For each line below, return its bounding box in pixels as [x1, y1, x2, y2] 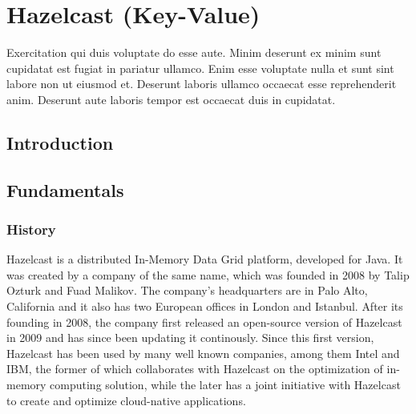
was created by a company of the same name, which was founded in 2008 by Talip [6, 266, 410, 283]
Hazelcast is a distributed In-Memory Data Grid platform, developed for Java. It [6, 251, 403, 267]
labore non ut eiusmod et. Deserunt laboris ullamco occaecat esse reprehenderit [6, 75, 397, 92]
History [6, 219, 56, 239]
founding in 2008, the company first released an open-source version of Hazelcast [6, 313, 402, 330]
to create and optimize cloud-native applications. [6, 392, 246, 408]
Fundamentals [6, 177, 124, 202]
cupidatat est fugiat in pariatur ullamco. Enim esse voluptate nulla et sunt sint [6, 59, 394, 76]
